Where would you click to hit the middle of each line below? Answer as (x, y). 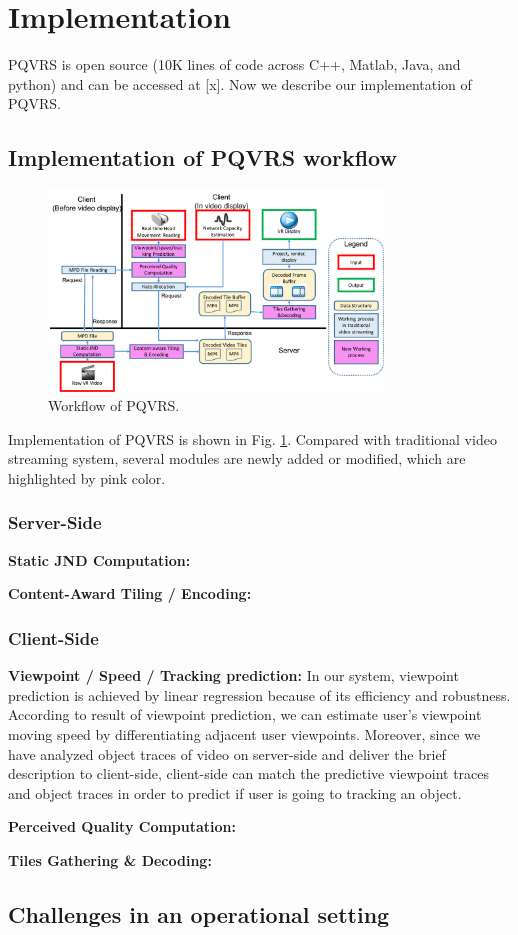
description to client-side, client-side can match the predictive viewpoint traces (249, 773)
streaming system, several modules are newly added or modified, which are (237, 458)
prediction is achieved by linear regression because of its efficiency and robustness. (259, 694)
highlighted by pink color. (87, 477)
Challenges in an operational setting (199, 913)
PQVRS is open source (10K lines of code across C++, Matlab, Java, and (234, 64)
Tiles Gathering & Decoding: (110, 859)
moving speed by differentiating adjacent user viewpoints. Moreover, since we (244, 733)
